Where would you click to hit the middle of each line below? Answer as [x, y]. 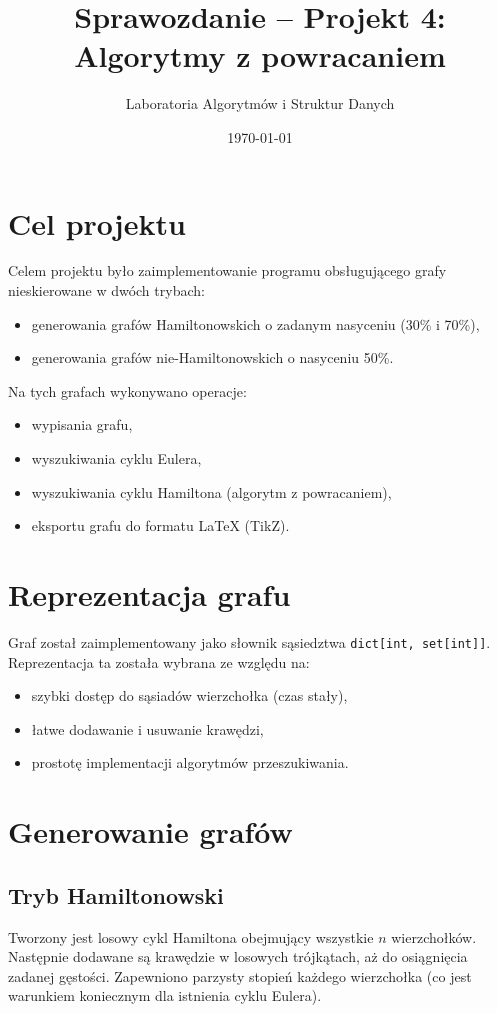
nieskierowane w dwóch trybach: [106, 290]
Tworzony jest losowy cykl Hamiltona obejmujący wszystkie [191, 936]
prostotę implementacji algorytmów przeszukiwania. [190, 762]
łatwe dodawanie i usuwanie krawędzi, [147, 728]
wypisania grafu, [82, 424]
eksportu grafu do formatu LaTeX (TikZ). [160, 525]
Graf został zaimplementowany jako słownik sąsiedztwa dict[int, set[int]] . [249, 641]
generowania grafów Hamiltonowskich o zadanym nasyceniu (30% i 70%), [255, 323]
